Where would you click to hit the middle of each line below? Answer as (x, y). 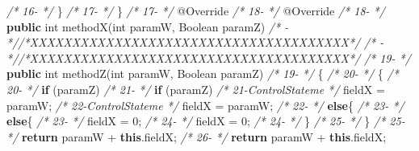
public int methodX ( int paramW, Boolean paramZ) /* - (148, 26)
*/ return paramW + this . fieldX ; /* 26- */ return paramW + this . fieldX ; (197, 136)
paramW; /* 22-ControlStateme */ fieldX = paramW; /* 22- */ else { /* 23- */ (205, 105)
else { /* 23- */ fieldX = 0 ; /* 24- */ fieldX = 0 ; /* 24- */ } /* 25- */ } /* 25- (206, 121)
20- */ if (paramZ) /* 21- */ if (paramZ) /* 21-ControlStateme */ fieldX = (196, 89)
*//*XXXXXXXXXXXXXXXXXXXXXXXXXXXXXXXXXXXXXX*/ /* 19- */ (209, 57)
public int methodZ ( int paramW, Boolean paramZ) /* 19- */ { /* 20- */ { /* (203, 73)
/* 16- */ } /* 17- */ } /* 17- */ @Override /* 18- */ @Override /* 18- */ (196, 10)
